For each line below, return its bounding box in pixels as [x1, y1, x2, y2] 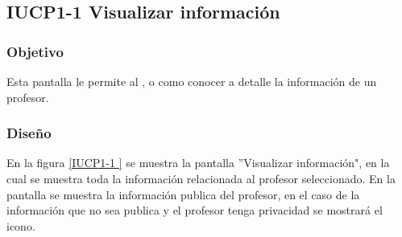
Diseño [6, 123, 52, 143]
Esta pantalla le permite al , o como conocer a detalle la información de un [6, 73, 377, 89]
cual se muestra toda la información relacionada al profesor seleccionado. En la [6, 170, 396, 186]
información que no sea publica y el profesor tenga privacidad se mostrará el [6, 202, 383, 219]
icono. [6, 217, 35, 234]
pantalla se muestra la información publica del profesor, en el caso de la [6, 186, 360, 202]
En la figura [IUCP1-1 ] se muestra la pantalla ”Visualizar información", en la [6, 154, 390, 171]
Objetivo [6, 41, 64, 61]
